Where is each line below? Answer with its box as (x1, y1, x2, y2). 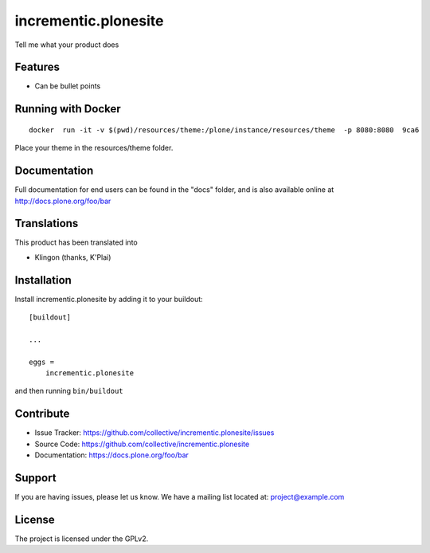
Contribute (14, 407, 70, 421)
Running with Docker (14, 102, 121, 116)
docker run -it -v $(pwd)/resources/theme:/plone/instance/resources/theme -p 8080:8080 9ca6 (29, 125, 420, 135)
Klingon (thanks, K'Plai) (34, 252, 111, 262)
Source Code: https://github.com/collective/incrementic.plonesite (34, 439, 250, 449)
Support (14, 471, 57, 484)
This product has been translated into (14, 237, 139, 247)
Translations (14, 217, 79, 230)
